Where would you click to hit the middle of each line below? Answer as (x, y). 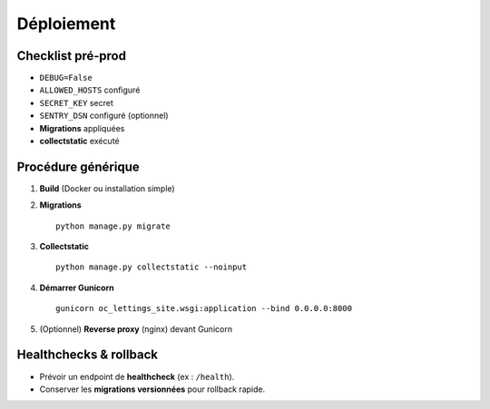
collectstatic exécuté (79, 141)
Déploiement (66, 24)
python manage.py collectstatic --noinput (152, 267)
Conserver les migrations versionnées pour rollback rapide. (152, 389)
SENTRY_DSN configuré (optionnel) (104, 116)
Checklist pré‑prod (72, 56)
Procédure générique (78, 166)
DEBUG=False (66, 78)
